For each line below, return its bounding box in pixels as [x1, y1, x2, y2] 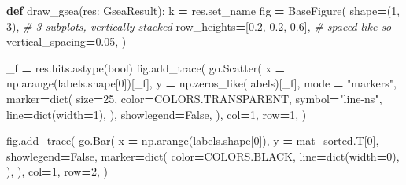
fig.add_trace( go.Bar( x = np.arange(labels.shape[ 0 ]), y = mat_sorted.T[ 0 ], [6, 132, 379, 149]
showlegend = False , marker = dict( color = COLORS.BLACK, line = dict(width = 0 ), [6, 147, 400, 164]
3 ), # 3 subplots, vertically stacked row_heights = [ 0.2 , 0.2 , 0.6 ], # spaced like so [6, 17, 392, 34]
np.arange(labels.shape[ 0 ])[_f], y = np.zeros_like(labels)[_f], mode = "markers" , [6, 75, 397, 91]
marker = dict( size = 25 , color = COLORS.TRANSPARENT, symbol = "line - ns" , [6, 90, 382, 106]
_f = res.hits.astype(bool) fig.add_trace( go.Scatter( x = [6, 59, 286, 76]
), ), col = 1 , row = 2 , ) [6, 163, 108, 179]
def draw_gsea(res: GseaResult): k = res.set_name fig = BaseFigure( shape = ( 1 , [6, 2, 400, 18]
